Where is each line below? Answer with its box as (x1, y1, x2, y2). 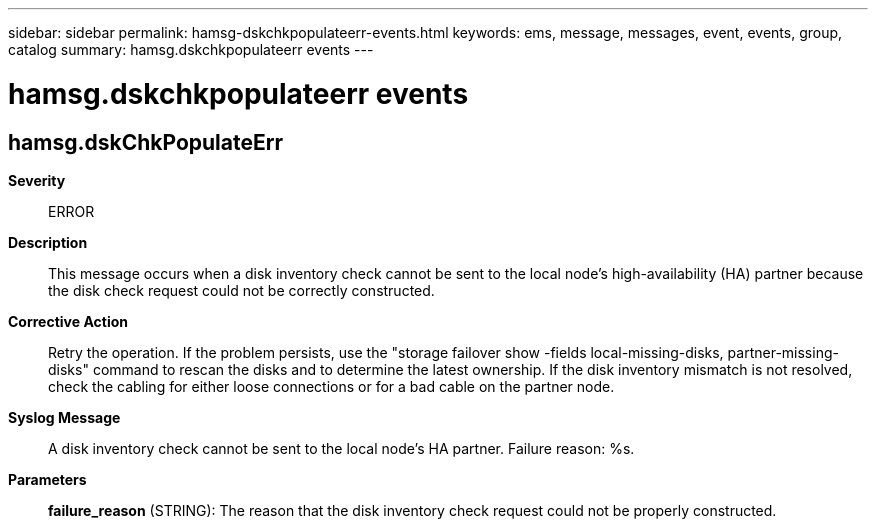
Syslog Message (8, 408, 121, 426)
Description (8, 233, 88, 251)
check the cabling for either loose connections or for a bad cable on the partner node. (48, 377, 615, 395)
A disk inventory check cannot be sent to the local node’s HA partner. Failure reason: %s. (48, 439, 635, 457)
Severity (8, 171, 66, 189)
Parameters (8, 470, 87, 488)
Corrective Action (8, 312, 128, 330)
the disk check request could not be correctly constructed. (48, 281, 435, 299)
